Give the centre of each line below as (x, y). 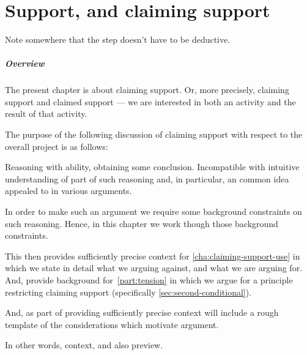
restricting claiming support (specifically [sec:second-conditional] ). (128, 292)
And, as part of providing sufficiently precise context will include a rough (142, 312)
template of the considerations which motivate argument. (112, 324)
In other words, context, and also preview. (84, 345)
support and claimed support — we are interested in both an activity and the (150, 101)
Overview (25, 63)
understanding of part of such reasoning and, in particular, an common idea (147, 178)
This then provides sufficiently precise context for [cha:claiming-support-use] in (153, 256)
